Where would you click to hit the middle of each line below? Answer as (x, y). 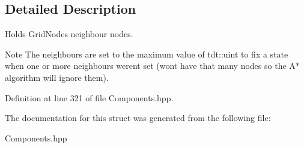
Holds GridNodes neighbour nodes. (69, 34)
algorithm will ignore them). (57, 77)
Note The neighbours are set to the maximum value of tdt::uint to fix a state (147, 54)
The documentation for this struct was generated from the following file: (138, 118)
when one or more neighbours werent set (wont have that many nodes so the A (150, 66)
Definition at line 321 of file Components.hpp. (89, 97)
